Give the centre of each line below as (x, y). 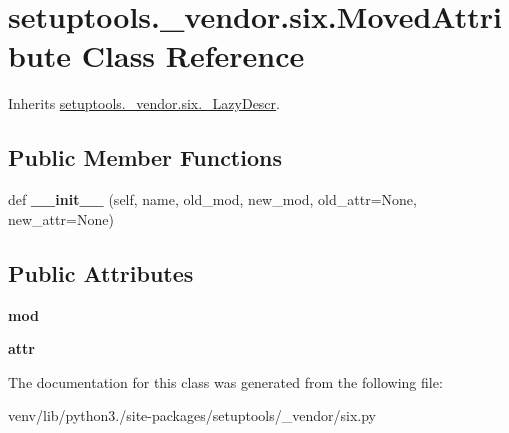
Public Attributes (101, 272)
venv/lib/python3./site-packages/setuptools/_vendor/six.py (192, 415)
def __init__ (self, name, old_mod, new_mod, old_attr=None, (212, 199)
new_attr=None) (61, 218)
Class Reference (193, 55)
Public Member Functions (145, 157)
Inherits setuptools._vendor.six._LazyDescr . (144, 103)
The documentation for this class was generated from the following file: (225, 381)
